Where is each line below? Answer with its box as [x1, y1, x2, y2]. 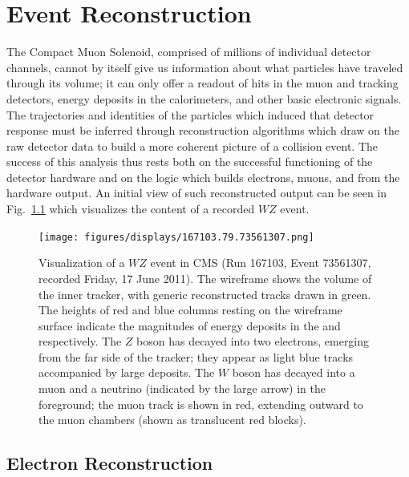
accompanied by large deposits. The [38, 364, 215, 381]
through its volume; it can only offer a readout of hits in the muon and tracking [6, 75, 399, 91]
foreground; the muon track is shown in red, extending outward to [38, 395, 363, 412]
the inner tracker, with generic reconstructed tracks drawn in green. [38, 285, 371, 302]
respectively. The [38, 333, 122, 350]
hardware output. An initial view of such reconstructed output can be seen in [6, 184, 387, 201]
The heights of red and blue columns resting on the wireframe [38, 301, 342, 318]
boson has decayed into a [232, 364, 355, 381]
